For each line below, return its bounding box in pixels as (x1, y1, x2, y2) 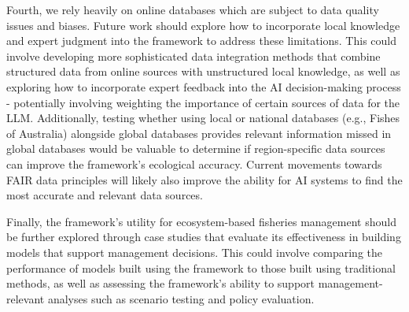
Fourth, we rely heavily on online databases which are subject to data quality (6, 2, 379, 17)
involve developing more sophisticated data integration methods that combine (6, 47, 381, 64)
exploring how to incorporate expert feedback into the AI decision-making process (6, 78, 401, 95)
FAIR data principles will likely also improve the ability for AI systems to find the (6, 171, 403, 188)
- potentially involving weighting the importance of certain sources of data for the (6, 94, 400, 110)
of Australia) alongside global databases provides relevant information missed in (6, 124, 392, 141)
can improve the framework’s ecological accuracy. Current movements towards (6, 155, 382, 172)
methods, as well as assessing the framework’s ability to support (6, 275, 315, 292)
